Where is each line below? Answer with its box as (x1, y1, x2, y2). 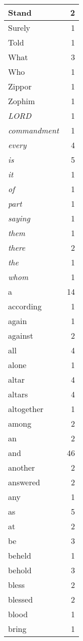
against (8, 330, 33, 341)
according (8, 300, 42, 312)
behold (8, 564, 32, 576)
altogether (8, 403, 44, 415)
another (8, 462, 35, 473)
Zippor (8, 80, 32, 92)
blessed (8, 593, 33, 605)
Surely (8, 22, 31, 33)
